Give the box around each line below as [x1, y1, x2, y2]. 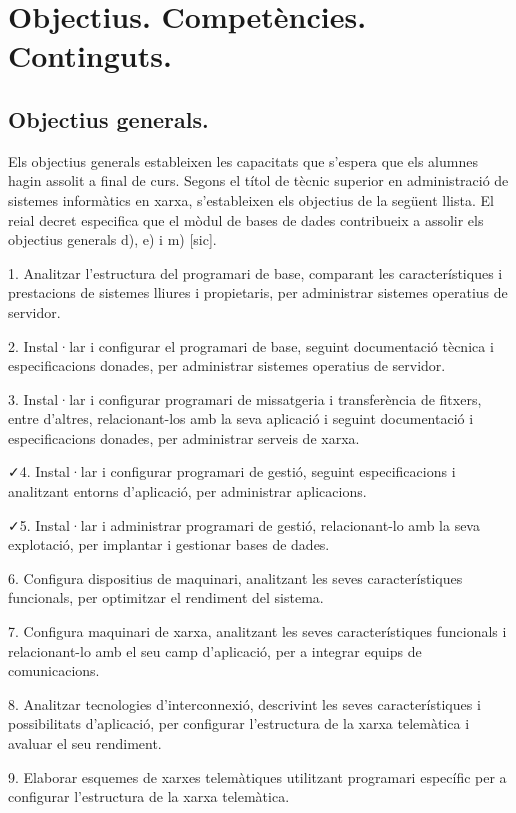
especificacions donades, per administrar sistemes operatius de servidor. [8, 355, 446, 376]
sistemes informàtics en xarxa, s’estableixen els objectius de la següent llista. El [8, 189, 494, 210]
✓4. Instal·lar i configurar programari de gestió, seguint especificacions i [8, 461, 456, 482]
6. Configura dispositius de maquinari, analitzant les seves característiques [8, 567, 463, 588]
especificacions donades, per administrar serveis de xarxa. [8, 427, 360, 448]
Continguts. [8, 35, 172, 76]
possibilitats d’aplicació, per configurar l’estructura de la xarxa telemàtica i [8, 713, 470, 734]
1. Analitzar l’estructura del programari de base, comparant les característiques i [8, 262, 503, 283]
